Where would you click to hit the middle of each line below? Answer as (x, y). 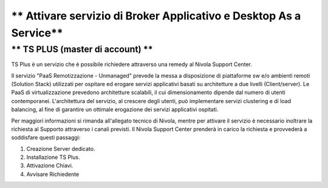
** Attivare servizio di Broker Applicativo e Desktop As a (156, 16)
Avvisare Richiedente (53, 174)
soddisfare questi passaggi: (46, 138)
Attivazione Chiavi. (50, 166)
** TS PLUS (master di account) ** (82, 49)
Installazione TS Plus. (53, 157)
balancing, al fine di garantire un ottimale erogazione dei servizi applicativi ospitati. (115, 110)
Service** (37, 33)
